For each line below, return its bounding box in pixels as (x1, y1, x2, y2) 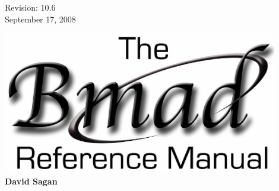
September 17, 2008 (5, 12, 76, 25)
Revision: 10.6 (5, 1, 56, 13)
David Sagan (5, 174, 58, 187)
